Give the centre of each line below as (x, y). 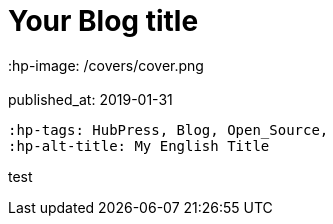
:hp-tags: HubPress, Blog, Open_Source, (168, 129)
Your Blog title (103, 21)
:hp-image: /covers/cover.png (106, 65)
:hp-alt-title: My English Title (139, 145)
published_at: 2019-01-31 (90, 99)
